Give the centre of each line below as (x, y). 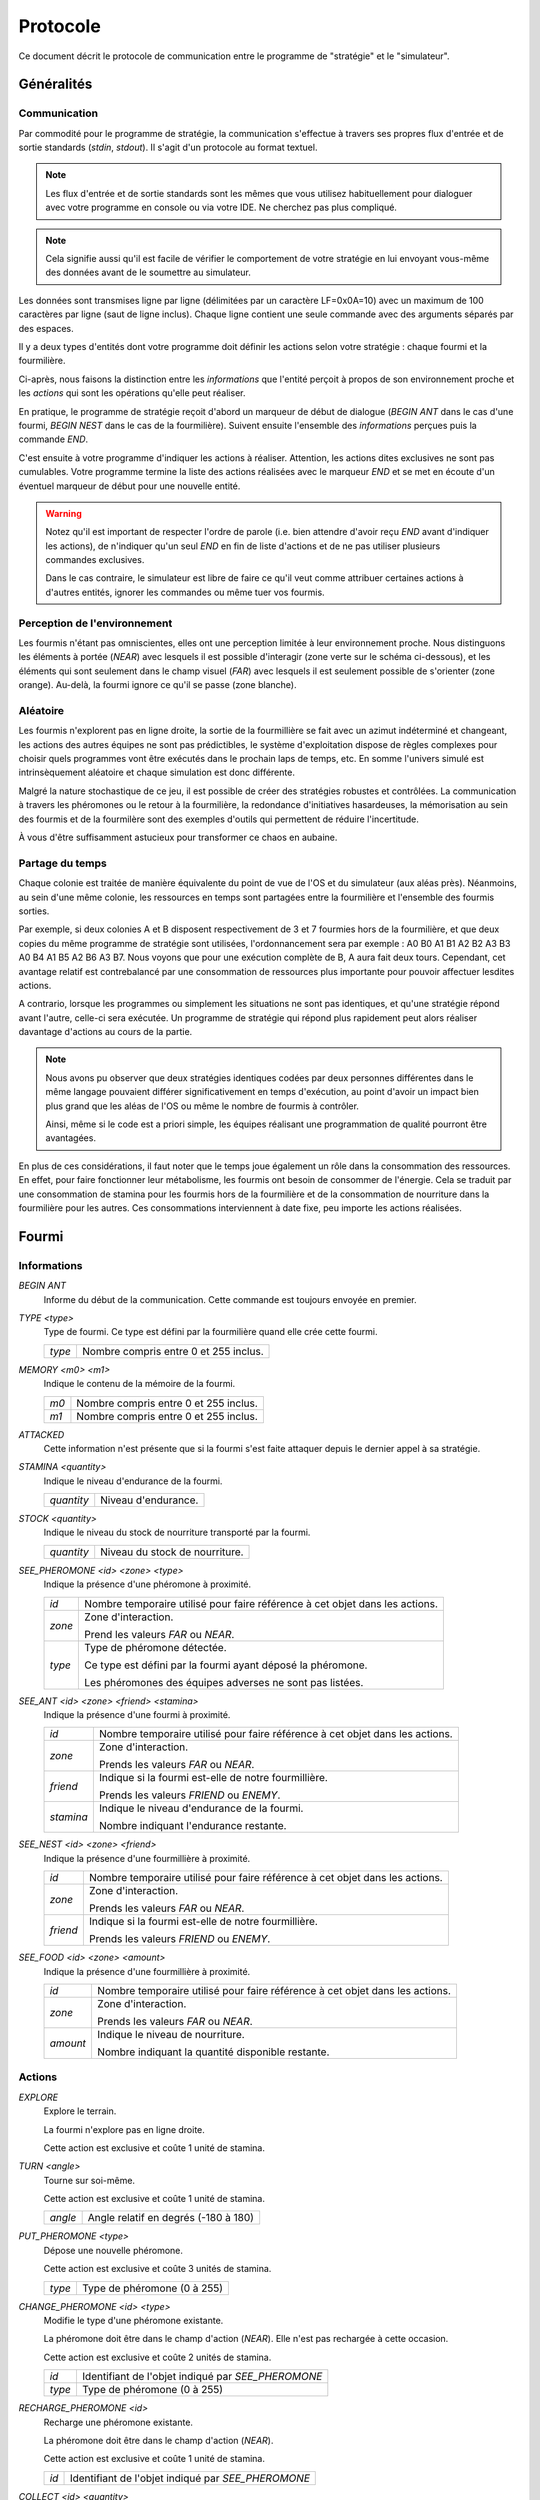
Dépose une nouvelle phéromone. (113, 2250)
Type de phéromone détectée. (155, 1647)
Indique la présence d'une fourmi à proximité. (137, 1715)
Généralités (55, 84)
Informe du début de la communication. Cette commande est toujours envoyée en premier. (230, 1299)
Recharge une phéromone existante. (118, 2422)
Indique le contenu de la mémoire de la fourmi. (139, 1384)
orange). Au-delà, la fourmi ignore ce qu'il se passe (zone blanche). (157, 685)
